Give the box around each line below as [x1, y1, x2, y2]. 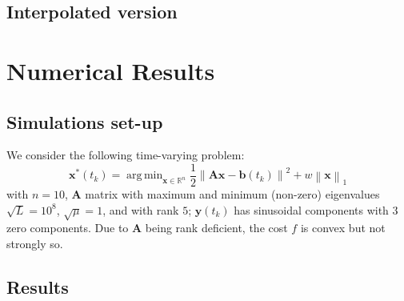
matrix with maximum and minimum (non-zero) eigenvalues [85, 186, 380, 203]
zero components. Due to [6, 219, 129, 236]
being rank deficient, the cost [145, 219, 288, 236]
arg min [126, 170, 163, 182]
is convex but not [300, 219, 386, 236]
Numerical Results [6, 54, 215, 86]
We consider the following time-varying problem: [6, 146, 245, 163]
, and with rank [102, 201, 179, 218]
